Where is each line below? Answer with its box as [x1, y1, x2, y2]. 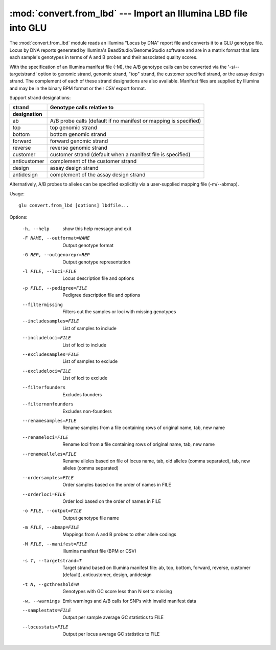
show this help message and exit [62, 226, 131, 232]
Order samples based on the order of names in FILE [62, 482, 171, 488]
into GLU [9, 22, 47, 33]
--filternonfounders [22, 401, 74, 407]
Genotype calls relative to [50, 104, 114, 111]
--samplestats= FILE [22, 607, 71, 613]
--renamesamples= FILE [22, 418, 77, 424]
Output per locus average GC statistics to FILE [62, 631, 160, 637]
